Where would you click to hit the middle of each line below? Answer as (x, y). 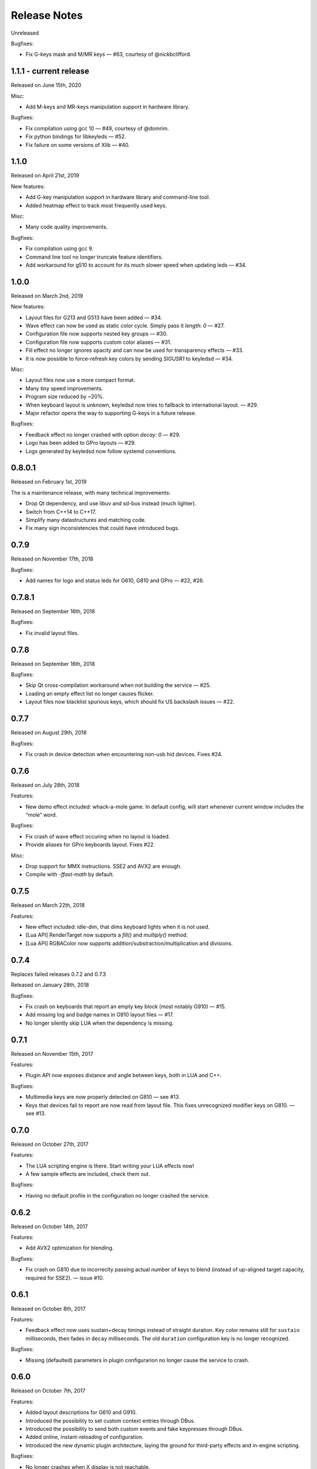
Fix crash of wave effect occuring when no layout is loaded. (98, 836)
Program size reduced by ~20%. (65, 397)
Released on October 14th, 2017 (49, 1226)
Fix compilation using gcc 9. (60, 249)
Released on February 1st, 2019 (49, 482)
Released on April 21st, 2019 (45, 176)
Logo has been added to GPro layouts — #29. (81, 443)
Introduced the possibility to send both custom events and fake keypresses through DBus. (134, 1428)
